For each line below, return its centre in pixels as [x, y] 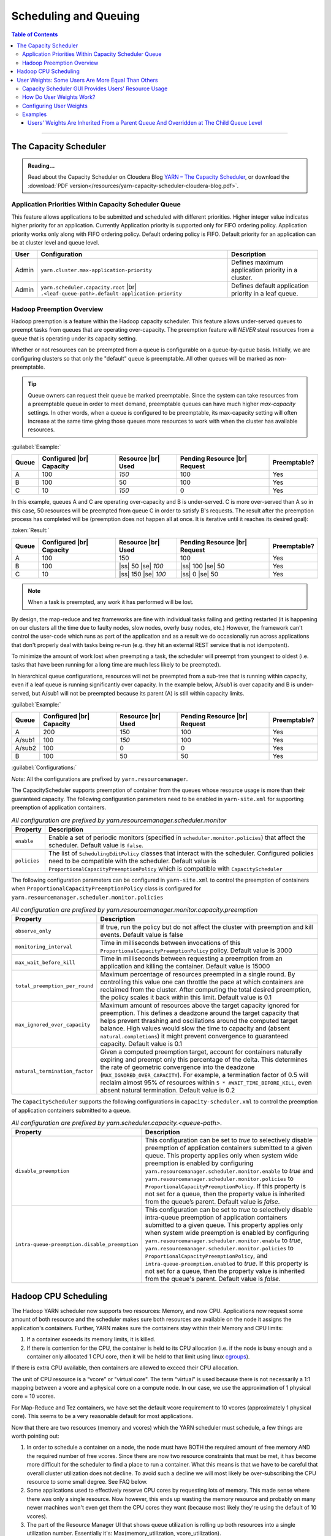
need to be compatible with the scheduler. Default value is [132, 861]
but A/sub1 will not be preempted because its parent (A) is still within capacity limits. [138, 693]
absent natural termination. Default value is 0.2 [168, 1091]
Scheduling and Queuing [76, 16]
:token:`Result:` [30, 530]
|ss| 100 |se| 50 [202, 566]
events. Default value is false [142, 935]
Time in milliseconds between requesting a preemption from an [192, 958]
